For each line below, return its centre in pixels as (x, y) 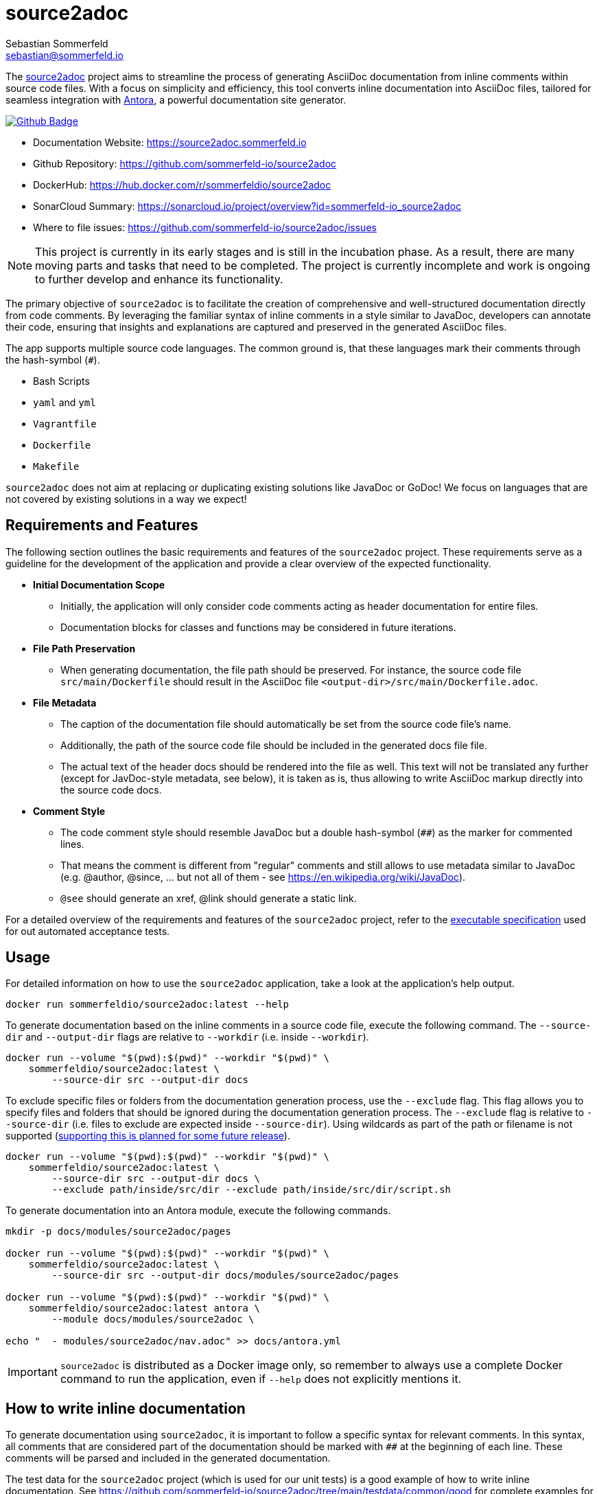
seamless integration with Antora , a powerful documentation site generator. (176, 99)
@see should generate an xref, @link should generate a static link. (209, 898)
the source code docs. (111, 790)
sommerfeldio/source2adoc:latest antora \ (144, 1308)
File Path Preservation (84, 648)
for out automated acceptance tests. (88, 931)
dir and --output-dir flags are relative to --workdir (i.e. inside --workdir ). (187, 1037)
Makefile (56, 466)
